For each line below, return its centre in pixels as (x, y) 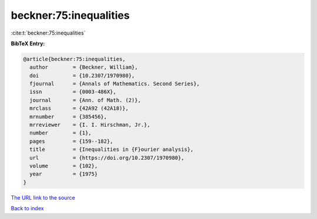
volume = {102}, (64, 166)
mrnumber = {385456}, (68, 117)
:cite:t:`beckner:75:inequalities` (48, 33)
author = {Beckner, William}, (84, 67)
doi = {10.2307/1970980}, (82, 75)
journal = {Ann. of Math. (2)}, (85, 100)
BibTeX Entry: (28, 43)
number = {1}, (61, 133)
